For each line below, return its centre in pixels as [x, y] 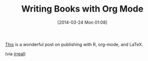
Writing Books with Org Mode [82, 9]
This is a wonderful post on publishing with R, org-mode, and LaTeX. [74, 44]
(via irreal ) [15, 54]
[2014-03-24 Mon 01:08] [82, 22]
